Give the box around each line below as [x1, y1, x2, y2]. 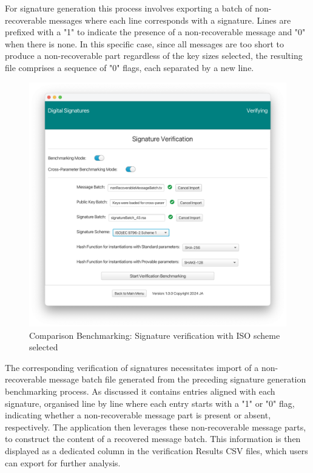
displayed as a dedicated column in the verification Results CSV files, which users [5, 444, 308, 457]
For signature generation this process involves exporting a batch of [5, 2, 252, 14]
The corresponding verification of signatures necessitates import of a [5, 361, 259, 373]
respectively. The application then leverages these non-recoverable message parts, [5, 420, 306, 433]
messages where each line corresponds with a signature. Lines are [49, 13, 291, 26]
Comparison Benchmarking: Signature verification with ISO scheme [29, 328, 280, 341]
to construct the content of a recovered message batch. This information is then [5, 432, 301, 445]
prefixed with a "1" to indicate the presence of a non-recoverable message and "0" [5, 26, 306, 38]
